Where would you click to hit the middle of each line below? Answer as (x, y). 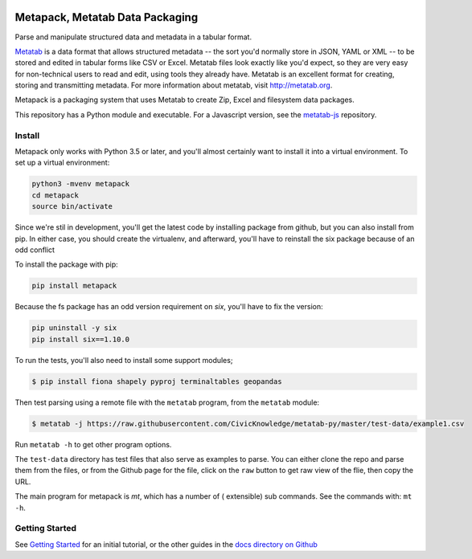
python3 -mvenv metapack (81, 184)
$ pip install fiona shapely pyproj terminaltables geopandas (157, 381)
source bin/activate (72, 206)
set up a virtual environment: (62, 163)
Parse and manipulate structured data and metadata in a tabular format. (133, 37)
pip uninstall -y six (74, 328)
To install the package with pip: (66, 264)
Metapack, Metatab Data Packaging (107, 17)
